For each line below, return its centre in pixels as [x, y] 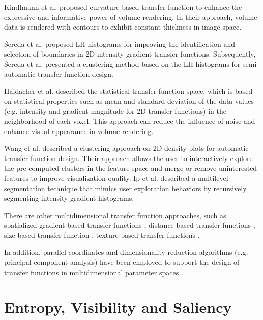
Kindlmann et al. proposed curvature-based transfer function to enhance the [123, 7]
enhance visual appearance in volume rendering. [79, 131]
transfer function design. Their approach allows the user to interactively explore [128, 158]
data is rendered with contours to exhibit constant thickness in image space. [123, 27]
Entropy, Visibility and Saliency [118, 307]
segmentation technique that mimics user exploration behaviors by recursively [125, 188]
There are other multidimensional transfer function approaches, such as [115, 215]
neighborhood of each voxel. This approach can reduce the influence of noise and [130, 121]
